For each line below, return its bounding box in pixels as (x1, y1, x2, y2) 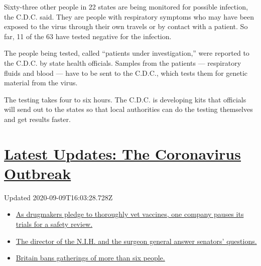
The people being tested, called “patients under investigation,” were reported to (4, 48, 249, 58)
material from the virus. (4, 77, 78, 88)
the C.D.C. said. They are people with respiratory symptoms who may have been (4, 11, 254, 22)
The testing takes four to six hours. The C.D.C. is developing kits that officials (4, 94, 246, 104)
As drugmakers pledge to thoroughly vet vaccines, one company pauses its (16, 209, 244, 219)
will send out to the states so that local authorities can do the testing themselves (4, 104, 253, 114)
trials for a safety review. (16, 219, 93, 229)
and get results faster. (4, 113, 71, 124)
